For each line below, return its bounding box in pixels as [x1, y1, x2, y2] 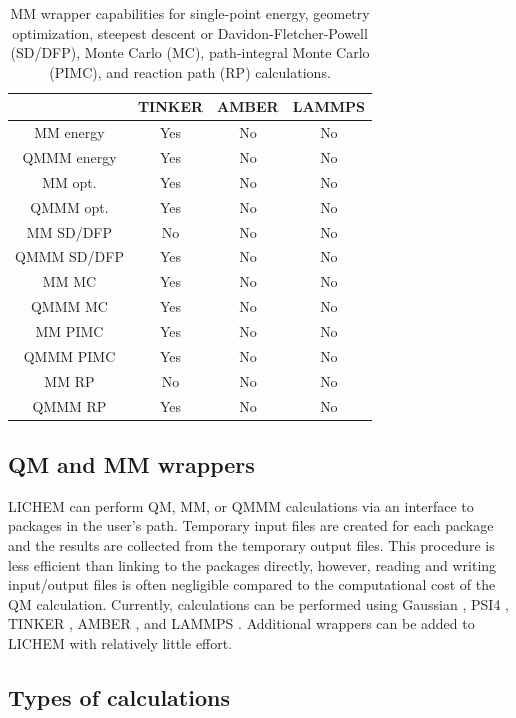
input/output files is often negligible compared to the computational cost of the [8, 574, 496, 595]
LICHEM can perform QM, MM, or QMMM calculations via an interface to [8, 495, 474, 516]
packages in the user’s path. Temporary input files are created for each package [8, 515, 494, 536]
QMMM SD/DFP [15, 246, 124, 267]
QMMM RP [32, 395, 107, 416]
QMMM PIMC [23, 345, 116, 366]
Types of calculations [8, 681, 230, 712]
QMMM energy [22, 147, 117, 168]
